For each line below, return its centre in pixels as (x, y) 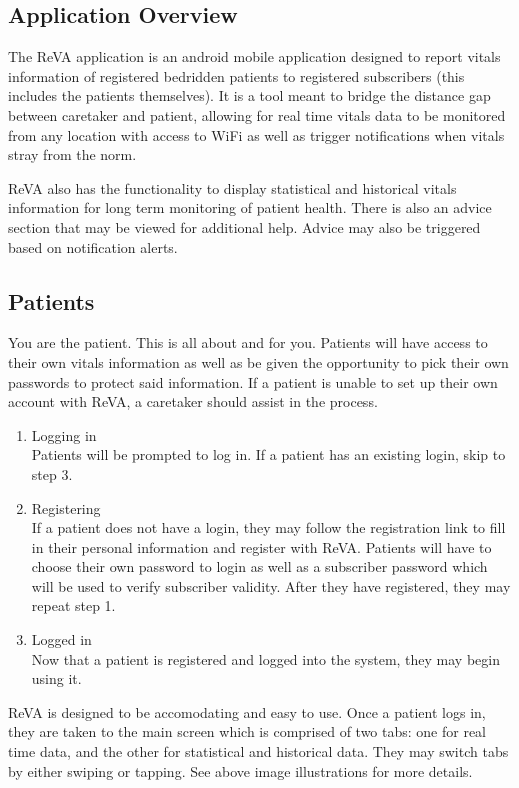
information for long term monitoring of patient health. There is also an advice (250, 207)
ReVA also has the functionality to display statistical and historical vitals (232, 187)
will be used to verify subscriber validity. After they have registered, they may (271, 585)
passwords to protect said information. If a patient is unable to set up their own (253, 381)
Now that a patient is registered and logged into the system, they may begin (265, 658)
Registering (66, 507)
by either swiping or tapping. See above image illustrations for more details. (240, 770)
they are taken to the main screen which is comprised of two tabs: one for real (247, 731)
